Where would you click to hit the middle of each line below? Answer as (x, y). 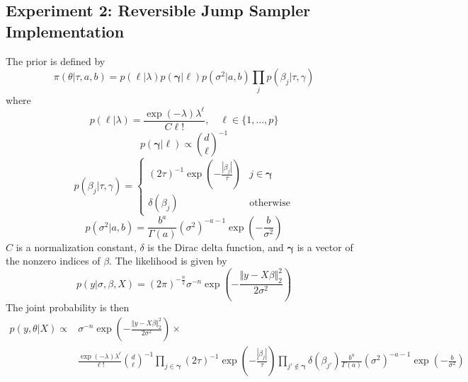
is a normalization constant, (76, 247)
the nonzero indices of (53, 261)
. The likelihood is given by (168, 261)
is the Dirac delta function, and (216, 247)
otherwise (270, 203)
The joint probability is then (68, 307)
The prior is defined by (56, 60)
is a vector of (325, 247)
